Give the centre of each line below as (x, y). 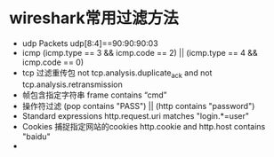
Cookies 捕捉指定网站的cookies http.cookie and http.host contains (144, 126)
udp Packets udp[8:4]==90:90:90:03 (90, 43)
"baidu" (36, 136)
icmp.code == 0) (53, 62)
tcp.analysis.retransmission (72, 84)
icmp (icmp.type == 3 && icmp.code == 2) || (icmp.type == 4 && (140, 52)
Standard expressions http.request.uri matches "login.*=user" (136, 115)
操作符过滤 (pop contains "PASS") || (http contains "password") (138, 106)
